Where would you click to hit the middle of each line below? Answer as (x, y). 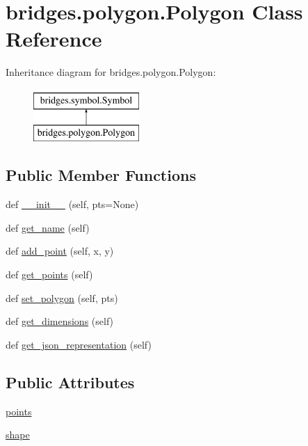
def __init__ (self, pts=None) (72, 204)
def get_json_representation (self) (79, 344)
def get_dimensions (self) (60, 321)
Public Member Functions (101, 175)
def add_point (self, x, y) (60, 251)
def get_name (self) (48, 227)
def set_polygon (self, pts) (62, 297)
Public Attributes (70, 382)
